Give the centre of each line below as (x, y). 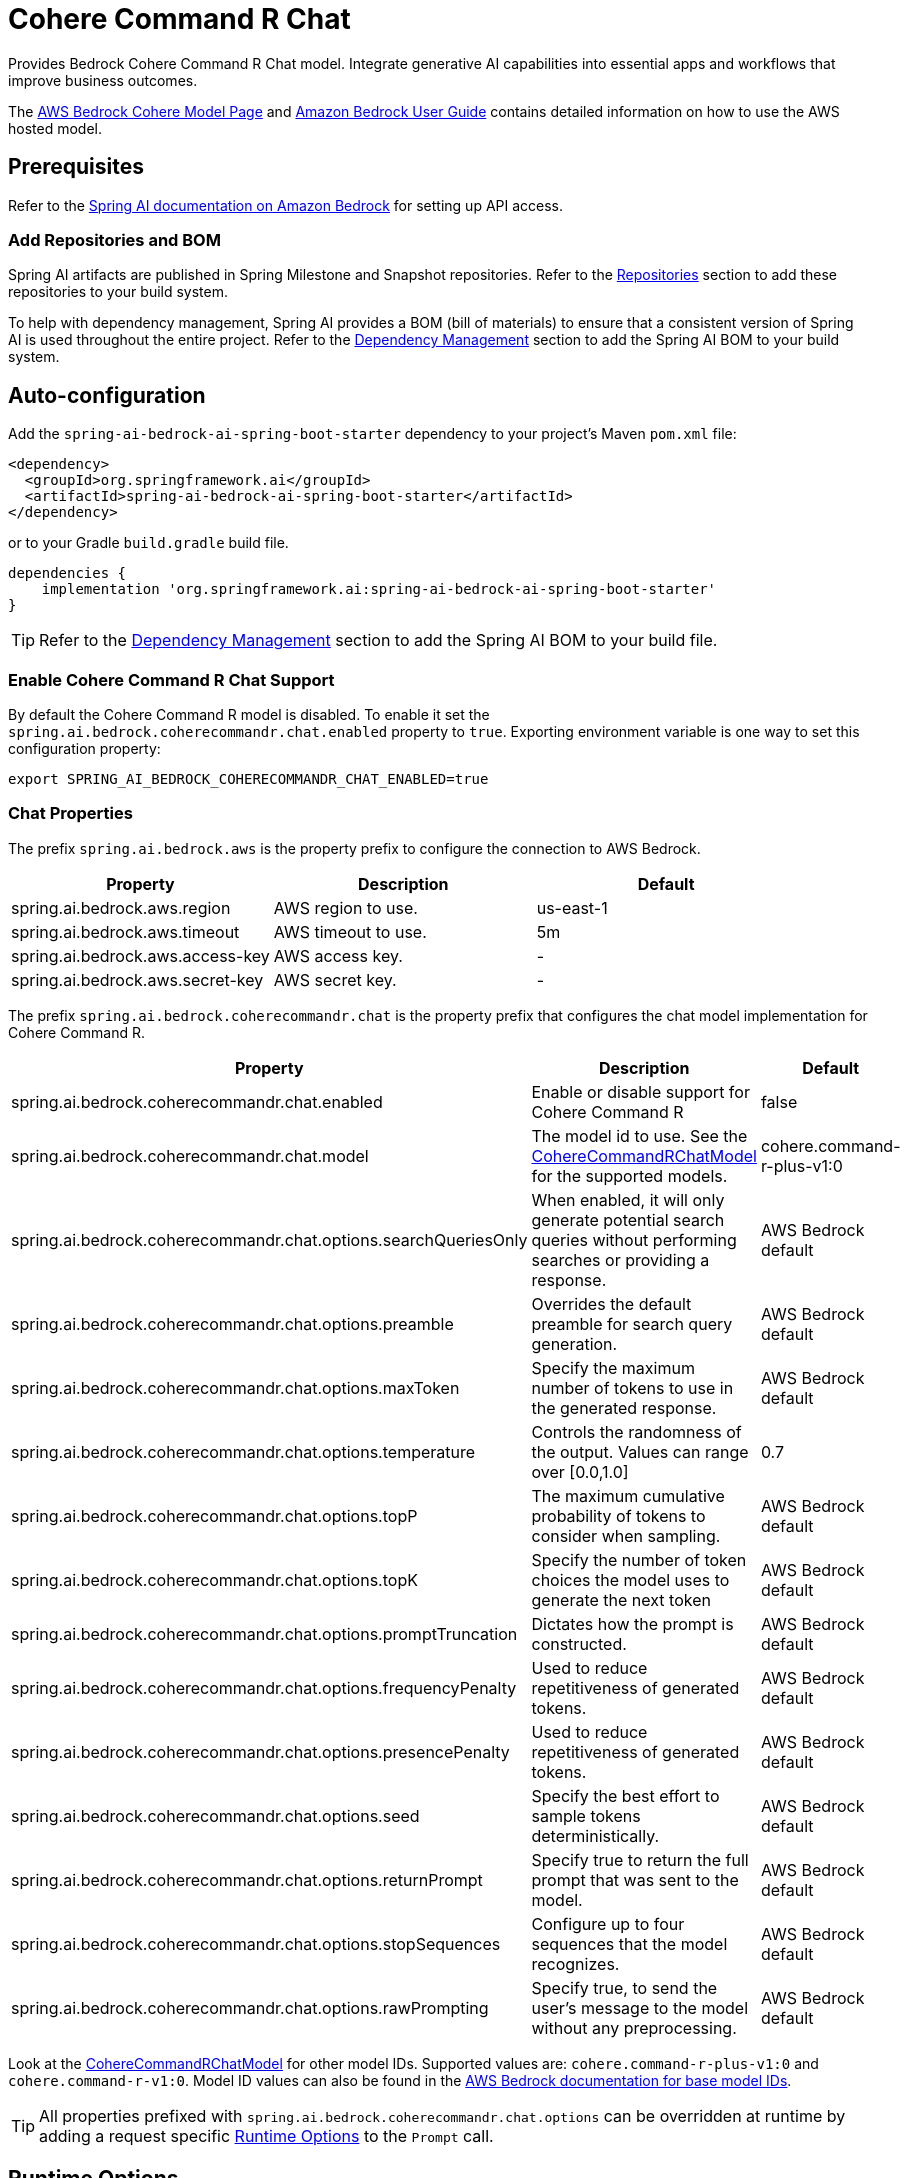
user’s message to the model (640, 2007)
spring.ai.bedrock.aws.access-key (140, 955)
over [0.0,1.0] (580, 1471)
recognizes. (575, 1963)
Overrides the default (611, 1303)
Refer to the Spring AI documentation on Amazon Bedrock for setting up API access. (286, 205)
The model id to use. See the (639, 1135)
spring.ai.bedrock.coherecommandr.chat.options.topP (214, 1515)
